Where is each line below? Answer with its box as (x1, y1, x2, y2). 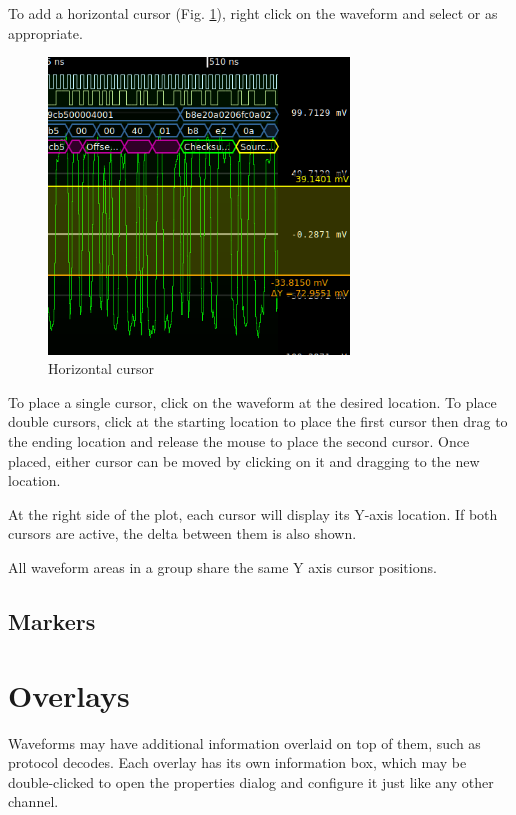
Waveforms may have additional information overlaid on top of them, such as (8, 732, 481, 753)
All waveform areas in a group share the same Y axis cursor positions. (8, 557, 437, 577)
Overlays (8, 674, 130, 715)
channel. (8, 791, 59, 812)
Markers (8, 605, 96, 636)
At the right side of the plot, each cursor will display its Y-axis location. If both (8, 503, 498, 524)
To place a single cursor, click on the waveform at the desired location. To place (8, 391, 497, 412)
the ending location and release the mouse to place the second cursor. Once (8, 431, 470, 452)
